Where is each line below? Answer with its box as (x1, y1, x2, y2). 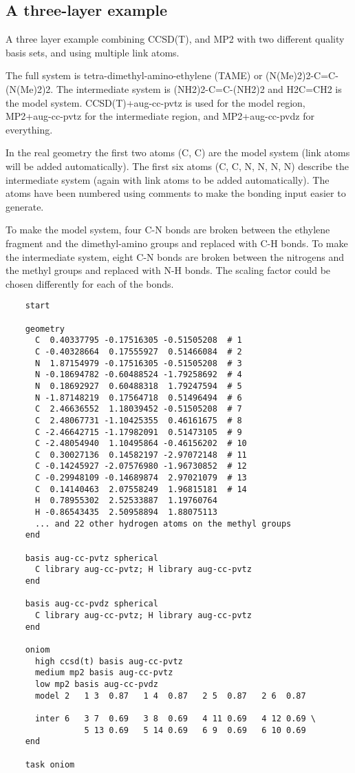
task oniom (25, 759, 75, 770)
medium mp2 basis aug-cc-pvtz (34, 668, 173, 678)
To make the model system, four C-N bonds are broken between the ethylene (6, 222, 330, 237)
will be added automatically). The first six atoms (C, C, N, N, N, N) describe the (6, 158, 349, 173)
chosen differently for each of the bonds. (6, 276, 174, 290)
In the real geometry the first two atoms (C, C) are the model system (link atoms (6, 145, 350, 160)
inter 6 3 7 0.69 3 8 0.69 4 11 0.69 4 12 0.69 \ (34, 713, 316, 723)
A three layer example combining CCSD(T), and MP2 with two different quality (6, 32, 345, 46)
